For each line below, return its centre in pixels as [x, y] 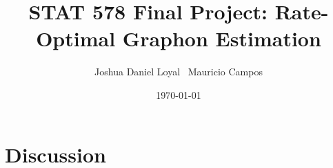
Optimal [76, 38]
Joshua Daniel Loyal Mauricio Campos [179, 72]
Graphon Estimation [222, 38]
